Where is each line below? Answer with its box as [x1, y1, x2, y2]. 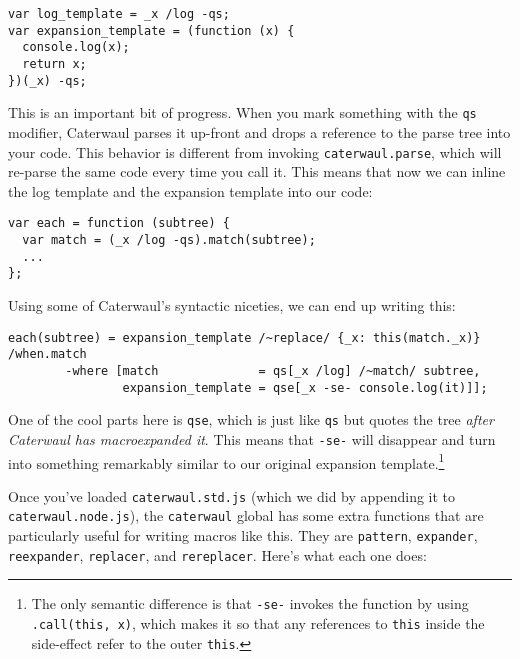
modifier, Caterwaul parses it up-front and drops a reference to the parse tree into [8, 121, 511, 142]
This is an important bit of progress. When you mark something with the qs [8, 102, 477, 123]
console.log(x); [22, 40, 130, 55]
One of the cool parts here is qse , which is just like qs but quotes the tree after [8, 409, 494, 430]
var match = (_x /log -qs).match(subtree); [22, 233, 316, 248]
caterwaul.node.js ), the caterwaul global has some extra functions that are [8, 505, 484, 526]
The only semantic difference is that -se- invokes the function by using [31, 593, 469, 614]
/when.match [8, 347, 87, 362]
